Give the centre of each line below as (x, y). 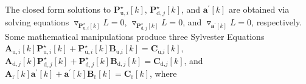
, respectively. (277, 21)
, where (163, 73)
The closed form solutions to (58, 9)
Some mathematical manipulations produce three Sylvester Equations (135, 36)
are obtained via (259, 9)
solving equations (37, 21)
